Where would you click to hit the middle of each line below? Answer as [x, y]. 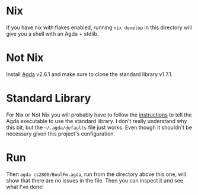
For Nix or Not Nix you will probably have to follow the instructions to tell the [99, 115]
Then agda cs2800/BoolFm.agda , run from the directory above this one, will [96, 174]
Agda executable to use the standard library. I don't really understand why [97, 121]
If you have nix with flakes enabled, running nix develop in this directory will [99, 27]
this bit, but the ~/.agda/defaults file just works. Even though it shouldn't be [99, 127]
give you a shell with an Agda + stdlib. [52, 33]
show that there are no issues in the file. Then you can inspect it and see [95, 180]
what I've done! [25, 187]
